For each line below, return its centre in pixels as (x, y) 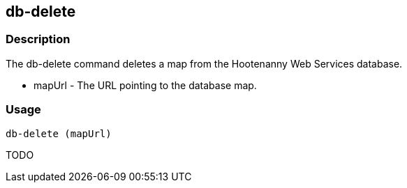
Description (38, 39)
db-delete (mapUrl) (59, 133)
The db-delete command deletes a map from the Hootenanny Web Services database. (204, 63)
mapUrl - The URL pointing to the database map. (145, 85)
